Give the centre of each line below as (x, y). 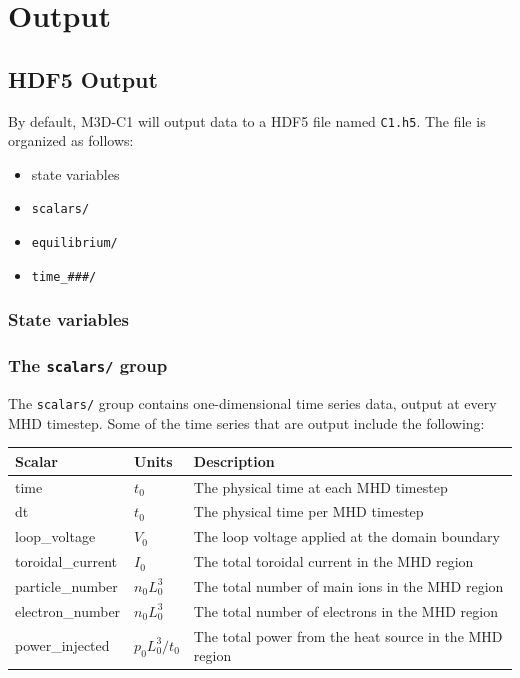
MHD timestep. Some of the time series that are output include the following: (246, 422)
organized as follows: (71, 140)
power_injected (62, 645)
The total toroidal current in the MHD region (333, 561)
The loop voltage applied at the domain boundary (346, 536)
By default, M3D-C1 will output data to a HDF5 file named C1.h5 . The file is (247, 120)
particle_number (66, 585)
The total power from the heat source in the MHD (348, 635)
